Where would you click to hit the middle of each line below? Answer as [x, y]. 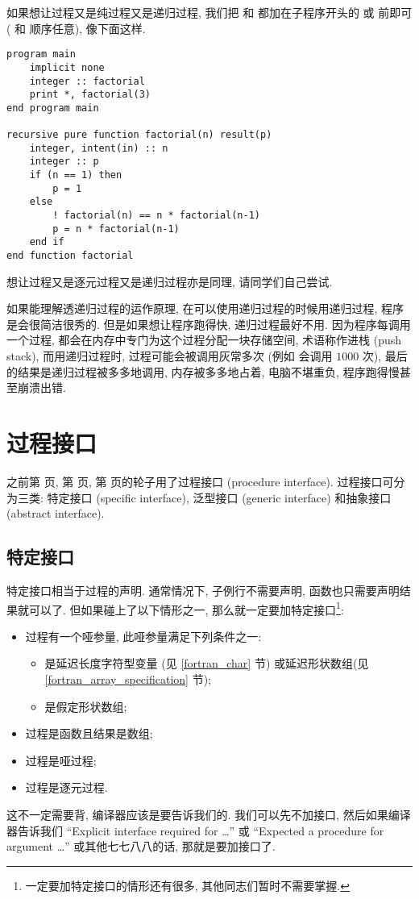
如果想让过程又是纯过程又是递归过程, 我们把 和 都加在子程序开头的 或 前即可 [209, 12]
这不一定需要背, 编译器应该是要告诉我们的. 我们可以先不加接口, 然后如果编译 [209, 814]
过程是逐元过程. [66, 787]
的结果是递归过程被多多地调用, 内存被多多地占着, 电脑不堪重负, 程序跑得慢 [203, 371]
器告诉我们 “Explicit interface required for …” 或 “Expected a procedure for [195, 830]
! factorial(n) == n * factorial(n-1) [156, 216]
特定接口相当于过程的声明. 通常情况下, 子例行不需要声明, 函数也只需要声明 [203, 590]
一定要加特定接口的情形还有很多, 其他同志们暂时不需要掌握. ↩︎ [187, 885]
